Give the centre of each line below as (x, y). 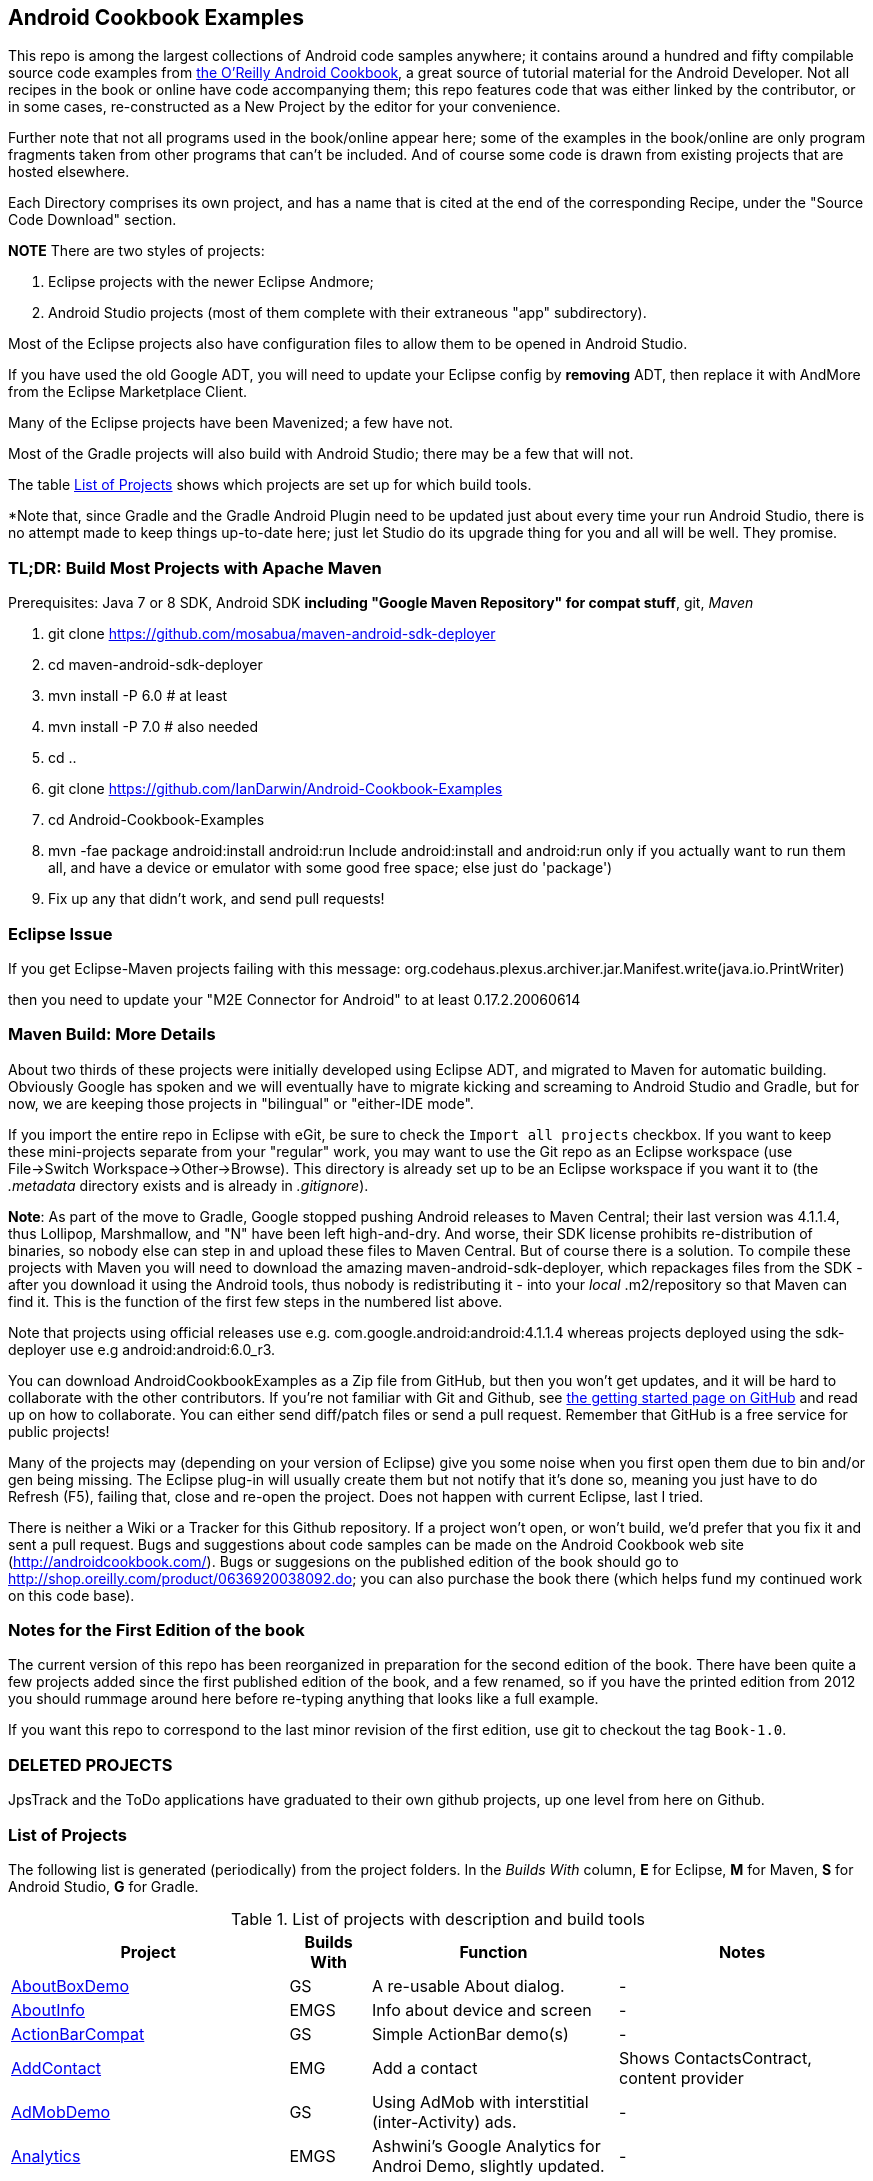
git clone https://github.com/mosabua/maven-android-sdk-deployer (272, 634)
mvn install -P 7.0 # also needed (153, 727)
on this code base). (71, 1595)
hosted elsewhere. (69, 172)
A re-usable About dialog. (468, 1985)
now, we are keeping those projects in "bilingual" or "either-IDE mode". (241, 1103)
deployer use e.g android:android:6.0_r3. (142, 1349)
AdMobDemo (61, 2111)
